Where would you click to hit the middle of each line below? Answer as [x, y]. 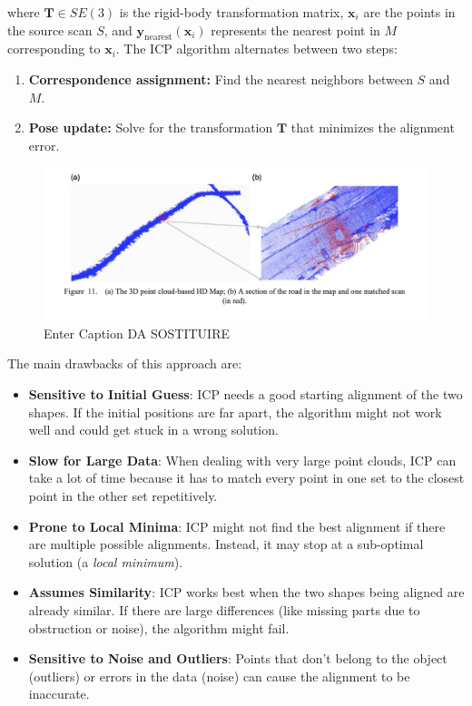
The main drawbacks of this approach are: [125, 363]
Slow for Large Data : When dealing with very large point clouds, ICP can [242, 460]
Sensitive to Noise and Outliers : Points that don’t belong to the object [238, 658]
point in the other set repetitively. [123, 496]
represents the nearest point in [295, 29]
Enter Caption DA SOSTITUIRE [137, 333]
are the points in [409, 12]
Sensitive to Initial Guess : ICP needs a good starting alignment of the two [246, 394]
